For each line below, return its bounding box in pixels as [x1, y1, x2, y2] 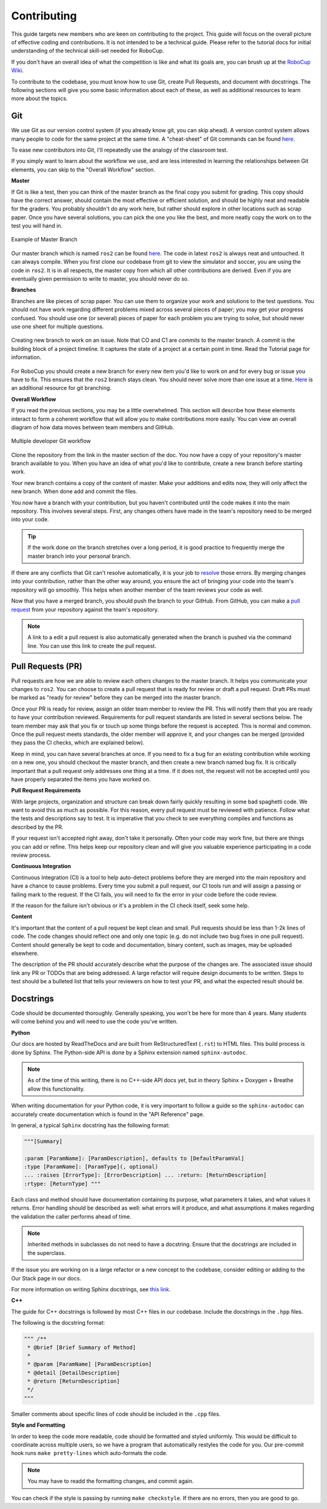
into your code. [11, 516, 50, 523]
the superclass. [27, 1249, 66, 1256]
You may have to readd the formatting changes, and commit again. [27, 1477, 194, 1485]
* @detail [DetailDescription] [27, 1369, 121, 1376]
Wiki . [11, 67, 24, 74]
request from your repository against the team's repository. [11, 606, 159, 613]
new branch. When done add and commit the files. [11, 488, 137, 495]
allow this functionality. [27, 1085, 85, 1092]
